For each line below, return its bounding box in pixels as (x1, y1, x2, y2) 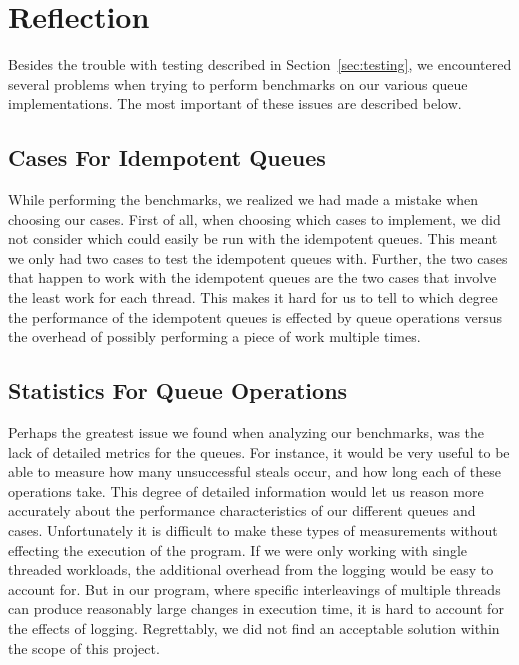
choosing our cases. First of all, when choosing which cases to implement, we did (8, 208, 501, 229)
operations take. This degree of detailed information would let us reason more (8, 480, 484, 501)
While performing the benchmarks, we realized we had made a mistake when (8, 189, 479, 210)
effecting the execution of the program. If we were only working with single (8, 539, 468, 560)
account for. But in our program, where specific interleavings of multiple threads (8, 578, 501, 599)
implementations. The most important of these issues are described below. (8, 93, 462, 114)
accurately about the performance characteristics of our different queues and (8, 500, 476, 521)
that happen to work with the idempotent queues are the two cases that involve (8, 267, 497, 288)
